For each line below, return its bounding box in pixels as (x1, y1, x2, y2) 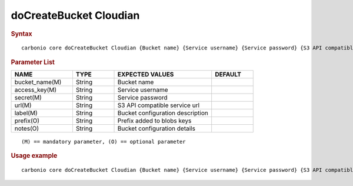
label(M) (14, 109, 38, 117)
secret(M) (14, 94, 42, 102)
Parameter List (11, 58, 55, 66)
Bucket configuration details (117, 124, 195, 132)
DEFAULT (215, 71, 241, 79)
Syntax (11, 29, 32, 38)
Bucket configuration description (117, 109, 209, 117)
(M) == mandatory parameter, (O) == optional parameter (21, 138, 186, 145)
